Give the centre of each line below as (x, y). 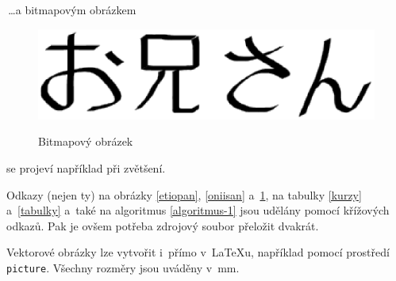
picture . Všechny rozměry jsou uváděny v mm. (123, 267)
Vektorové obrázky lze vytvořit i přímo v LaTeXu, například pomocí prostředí (198, 252)
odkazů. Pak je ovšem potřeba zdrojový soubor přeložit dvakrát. (163, 225)
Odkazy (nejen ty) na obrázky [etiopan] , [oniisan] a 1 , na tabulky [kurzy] (184, 194)
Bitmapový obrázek (86, 141)
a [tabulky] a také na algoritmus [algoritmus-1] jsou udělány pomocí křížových (198, 210)
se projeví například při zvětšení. (86, 167)
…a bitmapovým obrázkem (72, 9)
